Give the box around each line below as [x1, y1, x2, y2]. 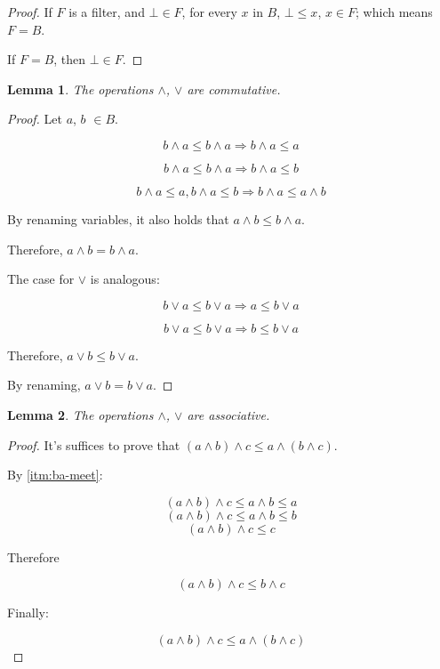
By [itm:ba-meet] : [7, 465, 103, 484]
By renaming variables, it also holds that [7, 209, 229, 228]
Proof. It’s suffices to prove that [7, 435, 180, 454]
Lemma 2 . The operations [7, 405, 154, 423]
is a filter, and [68, 3, 145, 20]
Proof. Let [7, 109, 62, 128]
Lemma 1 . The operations [7, 79, 154, 98]
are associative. [187, 405, 270, 423]
